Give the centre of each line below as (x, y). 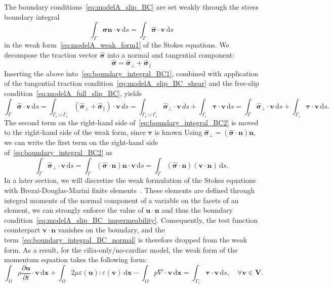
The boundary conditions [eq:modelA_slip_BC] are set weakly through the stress (131, 7)
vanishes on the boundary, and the (111, 230)
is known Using (178, 132)
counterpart (22, 230)
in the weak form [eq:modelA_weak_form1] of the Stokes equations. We (117, 44)
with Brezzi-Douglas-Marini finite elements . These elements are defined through (130, 190)
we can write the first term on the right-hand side (81, 142)
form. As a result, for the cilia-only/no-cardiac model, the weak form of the (121, 249)
